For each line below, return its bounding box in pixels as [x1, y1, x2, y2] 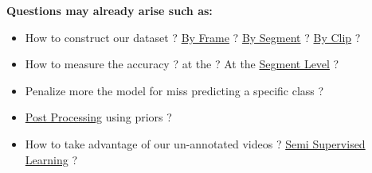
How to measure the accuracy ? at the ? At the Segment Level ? [25, 56, 339, 72]
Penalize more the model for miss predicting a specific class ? [25, 82, 324, 98]
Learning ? [25, 151, 77, 167]
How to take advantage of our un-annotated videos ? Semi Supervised [25, 135, 366, 152]
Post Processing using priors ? [25, 109, 172, 125]
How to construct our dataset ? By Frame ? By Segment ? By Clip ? [25, 29, 361, 45]
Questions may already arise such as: [6, 2, 213, 18]
